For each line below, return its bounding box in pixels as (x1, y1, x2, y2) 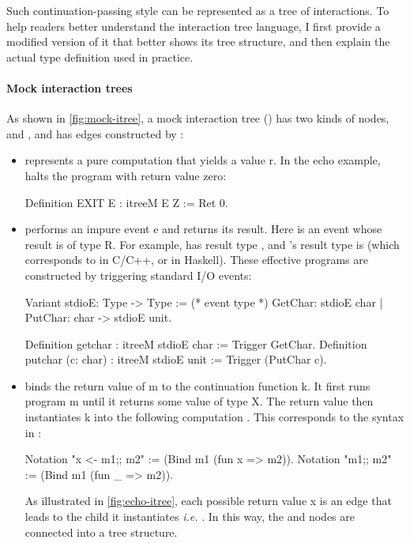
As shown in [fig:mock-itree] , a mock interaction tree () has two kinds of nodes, (6, 110, 389, 126)
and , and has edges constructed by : (6, 125, 184, 141)
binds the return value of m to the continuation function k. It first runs (24, 377, 371, 394)
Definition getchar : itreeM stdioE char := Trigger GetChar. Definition (24, 335, 367, 352)
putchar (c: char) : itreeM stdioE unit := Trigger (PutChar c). (24, 351, 327, 368)
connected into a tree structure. (24, 523, 178, 540)
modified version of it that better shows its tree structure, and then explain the (6, 33, 390, 50)
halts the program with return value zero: (24, 167, 227, 183)
